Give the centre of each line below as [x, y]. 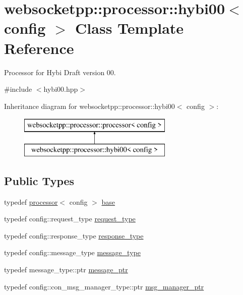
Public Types [39, 180]
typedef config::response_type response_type [74, 235]
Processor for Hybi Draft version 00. [60, 72]
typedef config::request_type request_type [70, 219]
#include [18, 89]
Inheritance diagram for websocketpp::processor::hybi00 [89, 106]
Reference [39, 48]
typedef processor [31, 201]
